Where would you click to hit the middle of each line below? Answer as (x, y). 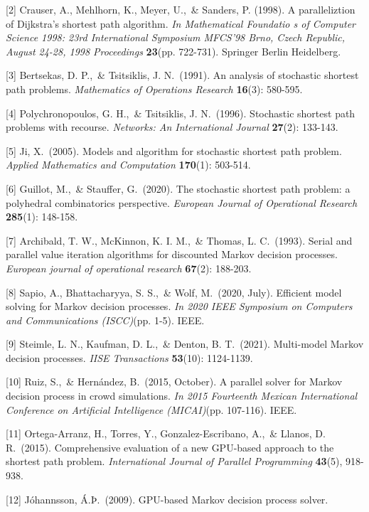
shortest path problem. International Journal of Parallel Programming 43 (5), (174, 461)
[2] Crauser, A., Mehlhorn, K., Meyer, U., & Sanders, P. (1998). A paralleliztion (181, 9)
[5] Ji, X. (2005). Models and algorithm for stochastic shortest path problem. (174, 150)
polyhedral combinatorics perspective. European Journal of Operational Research (182, 202)
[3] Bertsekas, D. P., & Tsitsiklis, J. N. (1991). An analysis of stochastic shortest (182, 75)
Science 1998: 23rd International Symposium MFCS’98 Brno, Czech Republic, (176, 37)
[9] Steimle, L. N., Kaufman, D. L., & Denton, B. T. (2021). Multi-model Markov (185, 344)
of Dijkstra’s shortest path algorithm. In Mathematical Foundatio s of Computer (181, 23)
